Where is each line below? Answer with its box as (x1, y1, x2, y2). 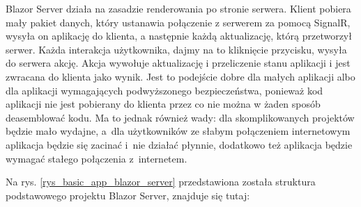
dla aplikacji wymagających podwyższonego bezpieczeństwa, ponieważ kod (6, 83, 323, 97)
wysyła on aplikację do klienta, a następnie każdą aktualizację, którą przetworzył (6, 28, 352, 43)
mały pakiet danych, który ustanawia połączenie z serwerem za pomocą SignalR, (6, 15, 351, 29)
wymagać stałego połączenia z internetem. (6, 151, 187, 165)
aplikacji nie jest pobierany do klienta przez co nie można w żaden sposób (6, 97, 321, 111)
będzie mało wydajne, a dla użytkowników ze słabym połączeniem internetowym (6, 124, 351, 138)
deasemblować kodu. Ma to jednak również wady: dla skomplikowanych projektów (6, 110, 355, 124)
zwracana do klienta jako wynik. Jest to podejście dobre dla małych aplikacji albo (6, 69, 355, 83)
